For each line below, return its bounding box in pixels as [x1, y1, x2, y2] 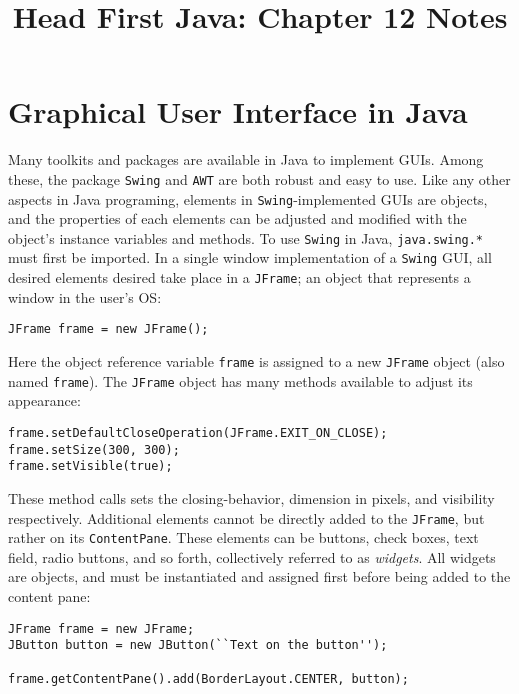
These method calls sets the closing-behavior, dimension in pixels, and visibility [8, 487, 495, 508]
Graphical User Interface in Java [8, 91, 468, 132]
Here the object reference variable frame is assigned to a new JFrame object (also [8, 351, 505, 372]
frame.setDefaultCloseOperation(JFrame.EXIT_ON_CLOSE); [8, 425, 388, 440]
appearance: [8, 390, 81, 411]
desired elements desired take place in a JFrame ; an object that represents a [8, 267, 471, 288]
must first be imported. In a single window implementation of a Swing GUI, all [8, 247, 492, 268]
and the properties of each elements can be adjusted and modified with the [8, 208, 467, 229]
